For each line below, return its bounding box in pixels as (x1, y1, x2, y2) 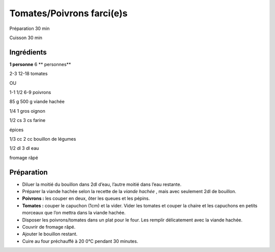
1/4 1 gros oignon (9, 108, 46, 114)
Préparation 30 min (9, 25, 50, 31)
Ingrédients (9, 48, 47, 56)
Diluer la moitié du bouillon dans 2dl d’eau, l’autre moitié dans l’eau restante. (22, 181, 182, 187)
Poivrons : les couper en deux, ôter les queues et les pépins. (22, 196, 150, 202)
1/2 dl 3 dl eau (9, 145, 39, 151)
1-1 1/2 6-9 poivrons (9, 89, 51, 96)
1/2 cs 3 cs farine (9, 117, 46, 123)
